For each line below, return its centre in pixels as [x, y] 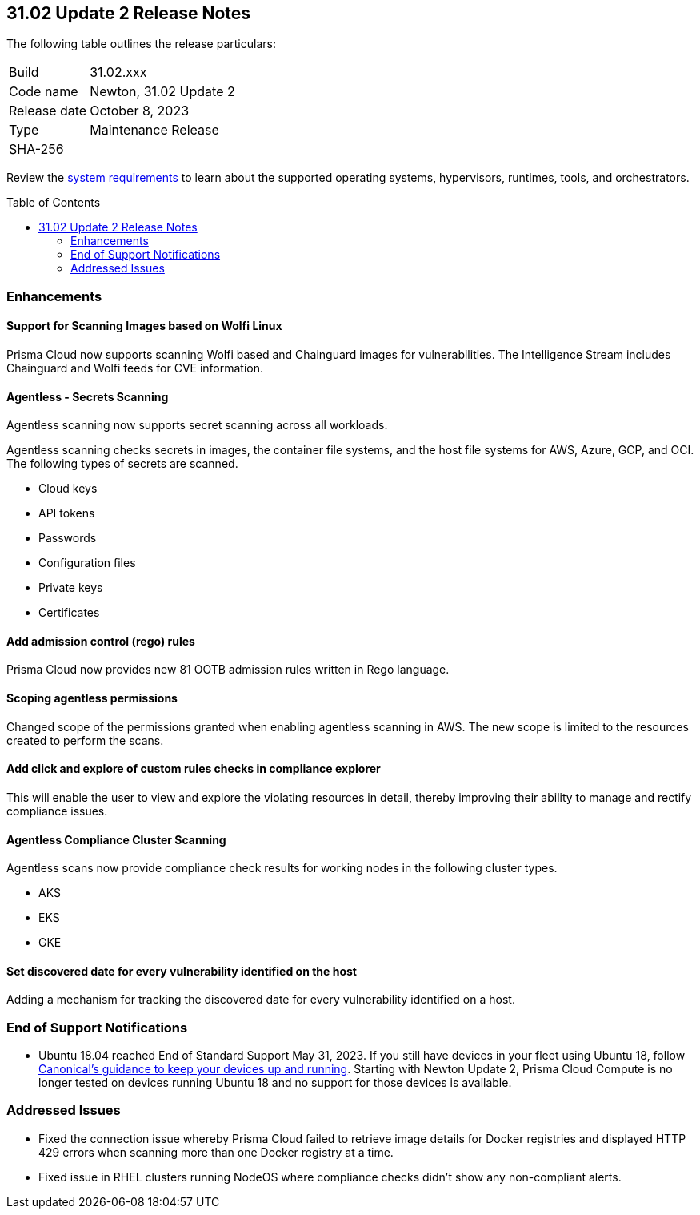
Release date [48, 111]
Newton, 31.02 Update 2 [162, 92]
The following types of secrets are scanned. [122, 464]
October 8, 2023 [140, 111]
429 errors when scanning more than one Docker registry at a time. [216, 1152]
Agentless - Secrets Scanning [88, 396]
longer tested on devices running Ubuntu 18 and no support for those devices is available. [275, 1083]
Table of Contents [54, 203]
